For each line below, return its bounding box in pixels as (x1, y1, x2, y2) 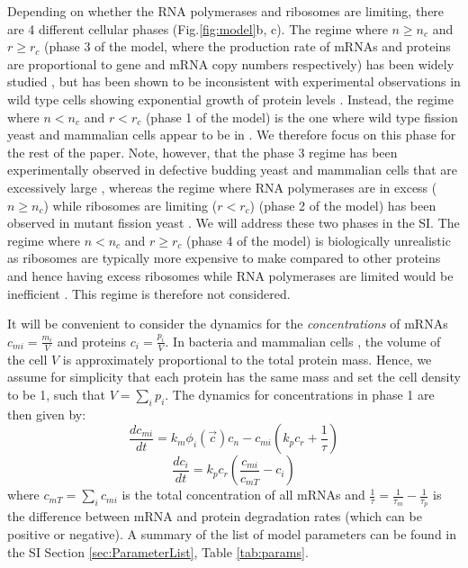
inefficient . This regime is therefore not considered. (7, 284, 291, 302)
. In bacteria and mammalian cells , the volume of (165, 331, 441, 350)
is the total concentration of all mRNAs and (121, 485, 365, 504)
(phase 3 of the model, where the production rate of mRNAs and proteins (44, 37, 451, 56)
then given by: (7, 404, 86, 423)
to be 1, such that (7, 384, 105, 403)
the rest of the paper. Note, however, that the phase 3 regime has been (7, 142, 398, 161)
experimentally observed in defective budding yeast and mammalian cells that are (7, 160, 458, 179)
